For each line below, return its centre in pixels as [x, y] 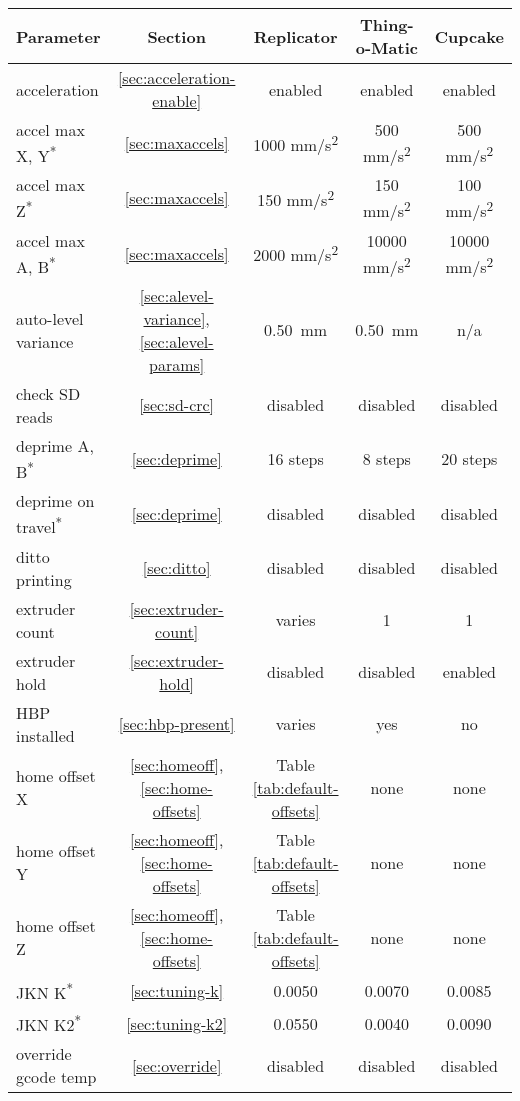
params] [177, 364]
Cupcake [469, 36]
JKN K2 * [49, 1023]
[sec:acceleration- [176, 77]
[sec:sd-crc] [177, 405]
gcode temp [56, 1077]
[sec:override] [176, 1065]
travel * [39, 525]
